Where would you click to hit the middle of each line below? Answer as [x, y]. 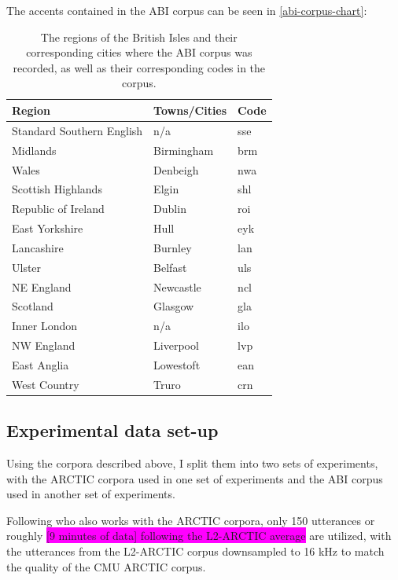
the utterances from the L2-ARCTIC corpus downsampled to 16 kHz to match [195, 551]
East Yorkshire [48, 228]
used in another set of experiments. [91, 494]
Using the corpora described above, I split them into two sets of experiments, [192, 463]
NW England [44, 345]
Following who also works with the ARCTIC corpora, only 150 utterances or [191, 520]
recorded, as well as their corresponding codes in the [139, 67]
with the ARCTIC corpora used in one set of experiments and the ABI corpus [195, 478]
